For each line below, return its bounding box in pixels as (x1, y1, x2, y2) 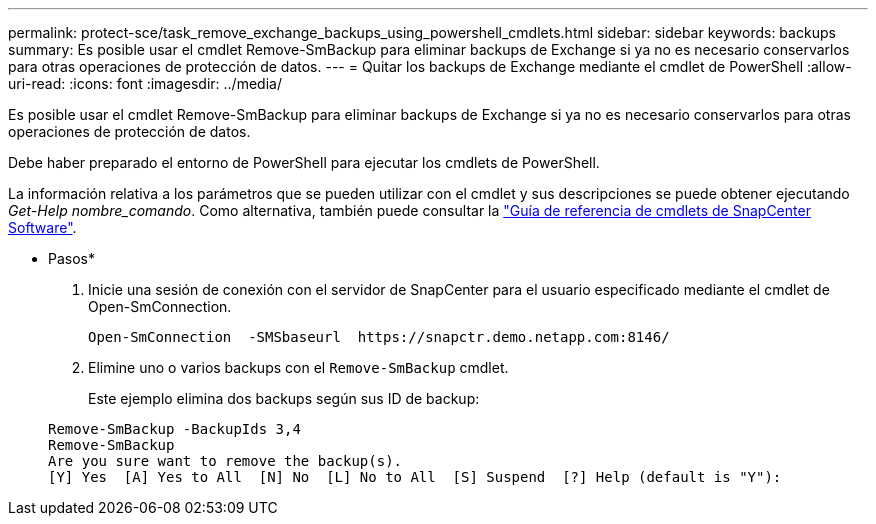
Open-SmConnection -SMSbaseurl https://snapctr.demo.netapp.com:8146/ (88, 329, 670, 345)
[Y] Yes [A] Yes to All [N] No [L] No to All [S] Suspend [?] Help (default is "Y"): (48, 469, 782, 485)
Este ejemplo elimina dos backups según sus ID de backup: (88, 390, 480, 407)
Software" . (8, 219, 77, 236)
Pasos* (48, 250, 95, 267)
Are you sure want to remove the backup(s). (48, 453, 403, 469)
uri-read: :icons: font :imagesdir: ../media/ (8, 75, 282, 92)
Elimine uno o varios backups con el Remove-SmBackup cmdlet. (88, 359, 509, 376)
